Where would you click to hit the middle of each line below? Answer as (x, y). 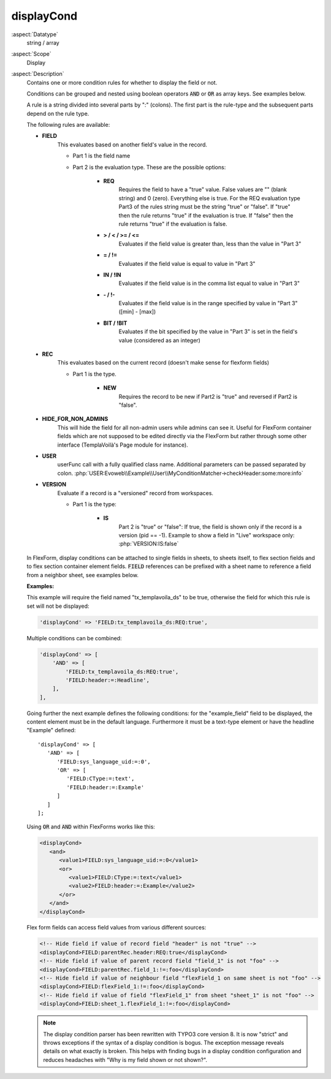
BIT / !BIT (115, 323)
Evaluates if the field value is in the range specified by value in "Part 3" (208, 303)
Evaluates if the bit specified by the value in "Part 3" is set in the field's (208, 331)
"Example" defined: (51, 730)
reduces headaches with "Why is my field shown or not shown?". (125, 1059)
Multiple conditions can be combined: (74, 638)
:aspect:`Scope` (31, 54)
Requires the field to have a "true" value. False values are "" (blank (203, 189)
